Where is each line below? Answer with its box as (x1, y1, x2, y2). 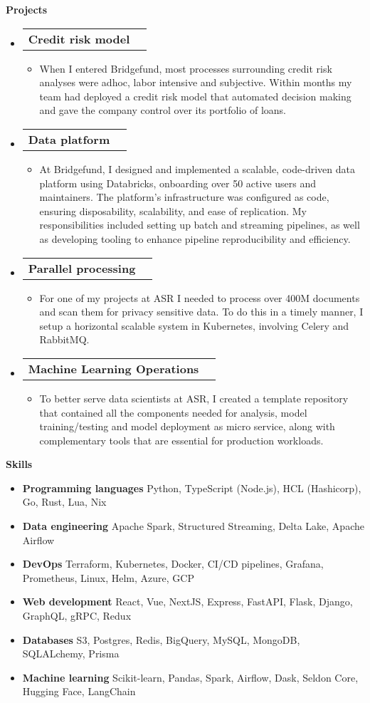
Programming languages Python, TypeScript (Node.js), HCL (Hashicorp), (22, 480, 361, 495)
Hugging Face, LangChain (22, 684, 136, 699)
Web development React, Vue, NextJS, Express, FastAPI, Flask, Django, (22, 594, 353, 609)
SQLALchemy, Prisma (22, 646, 120, 661)
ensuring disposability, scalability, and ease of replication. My (39, 203, 307, 218)
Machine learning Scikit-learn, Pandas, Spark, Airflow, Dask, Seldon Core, (22, 670, 359, 684)
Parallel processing (28, 259, 136, 276)
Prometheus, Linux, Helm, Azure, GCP (22, 570, 194, 585)
